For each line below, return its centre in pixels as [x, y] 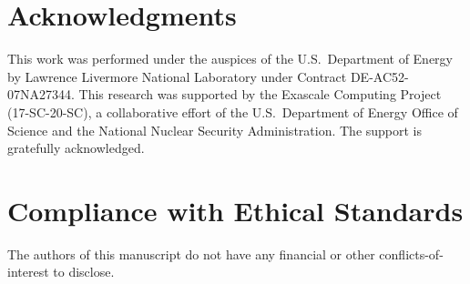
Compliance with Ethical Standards [235, 210]
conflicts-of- [411, 254]
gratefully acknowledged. [76, 148]
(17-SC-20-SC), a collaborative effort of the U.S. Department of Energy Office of [233, 112]
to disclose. [84, 272]
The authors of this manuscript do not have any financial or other [191, 254]
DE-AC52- [379, 76]
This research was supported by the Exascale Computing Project [260, 94]
